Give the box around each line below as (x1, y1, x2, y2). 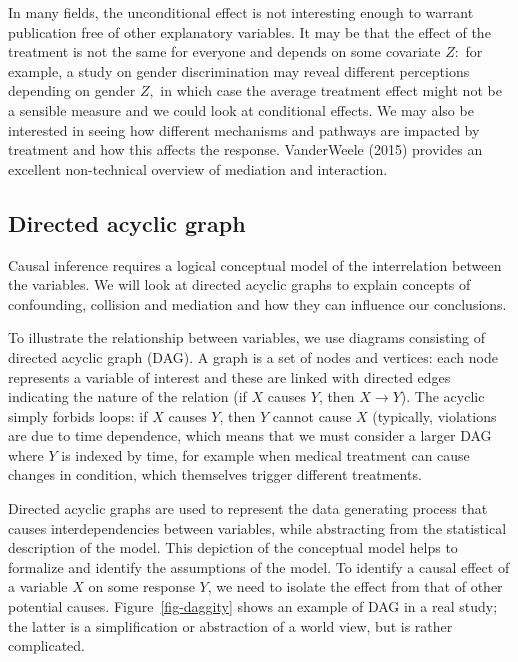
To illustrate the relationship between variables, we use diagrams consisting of (8, 327, 486, 348)
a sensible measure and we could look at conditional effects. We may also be (8, 99, 474, 120)
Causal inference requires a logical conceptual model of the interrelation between (8, 254, 502, 275)
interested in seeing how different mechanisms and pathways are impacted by (8, 119, 480, 140)
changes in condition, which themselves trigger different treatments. (8, 464, 422, 485)
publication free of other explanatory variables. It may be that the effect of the (8, 21, 491, 42)
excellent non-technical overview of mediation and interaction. (8, 158, 388, 179)
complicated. (8, 635, 85, 656)
